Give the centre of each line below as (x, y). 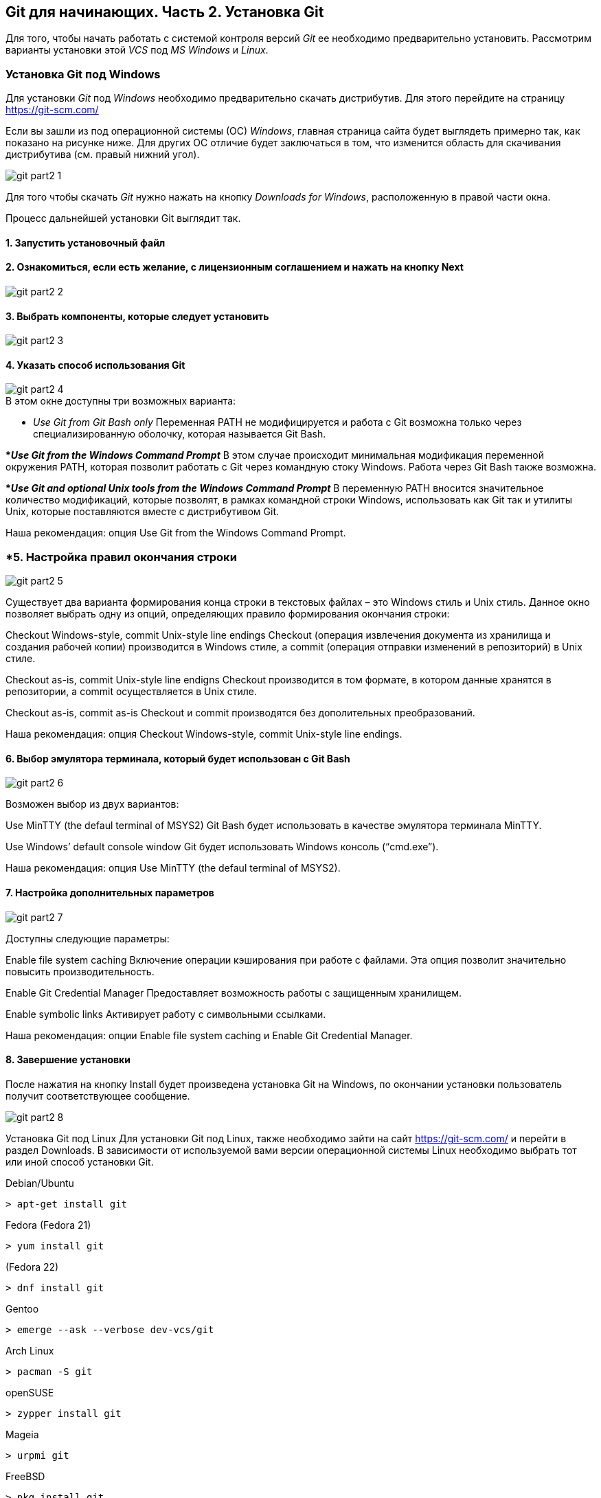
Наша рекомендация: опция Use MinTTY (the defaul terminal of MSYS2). (173, 868)
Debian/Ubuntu (40, 1183)
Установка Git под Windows (83, 74)
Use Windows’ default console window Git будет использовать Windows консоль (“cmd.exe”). (222, 847)
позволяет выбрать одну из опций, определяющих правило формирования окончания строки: (228, 614)
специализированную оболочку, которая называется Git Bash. (180, 434)
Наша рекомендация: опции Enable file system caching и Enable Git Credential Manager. (209, 1035)
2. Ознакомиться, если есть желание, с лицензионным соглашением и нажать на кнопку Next (235, 267)
